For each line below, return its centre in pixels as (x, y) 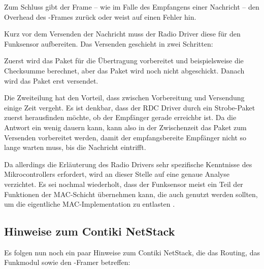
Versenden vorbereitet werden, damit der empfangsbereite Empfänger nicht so (125, 137)
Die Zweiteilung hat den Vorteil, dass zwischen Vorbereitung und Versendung (124, 98)
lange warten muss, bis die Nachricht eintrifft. (75, 147)
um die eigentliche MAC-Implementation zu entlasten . (90, 204)
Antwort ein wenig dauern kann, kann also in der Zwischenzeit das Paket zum (125, 127)
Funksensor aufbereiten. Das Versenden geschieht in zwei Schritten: (109, 43)
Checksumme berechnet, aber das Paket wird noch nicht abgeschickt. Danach (124, 70)
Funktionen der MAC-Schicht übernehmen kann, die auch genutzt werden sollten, (131, 194)
